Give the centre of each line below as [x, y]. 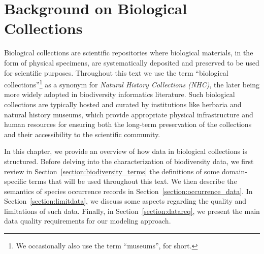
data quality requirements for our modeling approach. [88, 221]
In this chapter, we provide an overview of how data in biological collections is [126, 151]
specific [15, 181]
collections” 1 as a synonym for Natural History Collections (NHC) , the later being [132, 84]
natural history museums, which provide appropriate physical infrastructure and [129, 114]
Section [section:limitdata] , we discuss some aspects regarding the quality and [125, 201]
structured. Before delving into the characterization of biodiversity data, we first [129, 161]
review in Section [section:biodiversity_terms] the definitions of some [112, 171]
